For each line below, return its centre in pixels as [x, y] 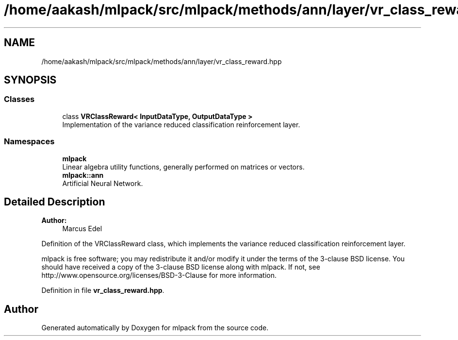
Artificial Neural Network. [103, 183]
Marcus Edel [82, 229]
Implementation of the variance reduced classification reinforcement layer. [181, 124]
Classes [19, 99]
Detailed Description [55, 202]
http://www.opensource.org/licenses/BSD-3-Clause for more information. [159, 275]
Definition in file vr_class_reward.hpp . [103, 290]
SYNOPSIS [30, 80]
